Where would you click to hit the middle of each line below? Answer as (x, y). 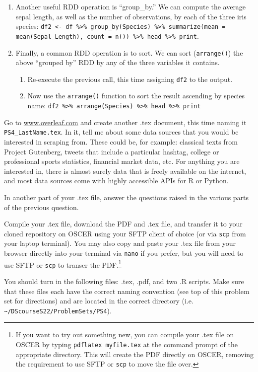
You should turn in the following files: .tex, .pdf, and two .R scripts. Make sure (124, 281)
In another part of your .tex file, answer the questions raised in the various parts (127, 197)
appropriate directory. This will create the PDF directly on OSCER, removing (135, 354)
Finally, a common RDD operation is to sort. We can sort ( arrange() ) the (129, 52)
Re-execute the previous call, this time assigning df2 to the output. (130, 79)
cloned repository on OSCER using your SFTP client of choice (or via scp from (125, 233)
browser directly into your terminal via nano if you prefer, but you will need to (124, 253)
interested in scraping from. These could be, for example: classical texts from (121, 141)
